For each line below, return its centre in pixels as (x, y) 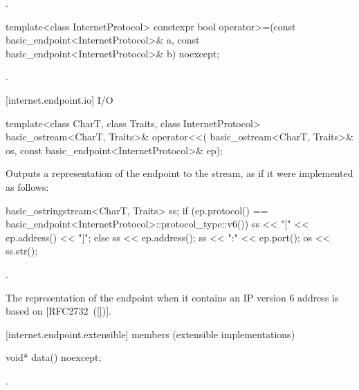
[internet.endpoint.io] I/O (59, 99)
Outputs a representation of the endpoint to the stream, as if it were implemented (179, 173)
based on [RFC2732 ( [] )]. (58, 311)
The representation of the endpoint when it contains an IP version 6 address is (172, 297)
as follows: (27, 186)
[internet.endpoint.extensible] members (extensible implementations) (150, 334)
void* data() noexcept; (54, 357)
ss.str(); (22, 251)
